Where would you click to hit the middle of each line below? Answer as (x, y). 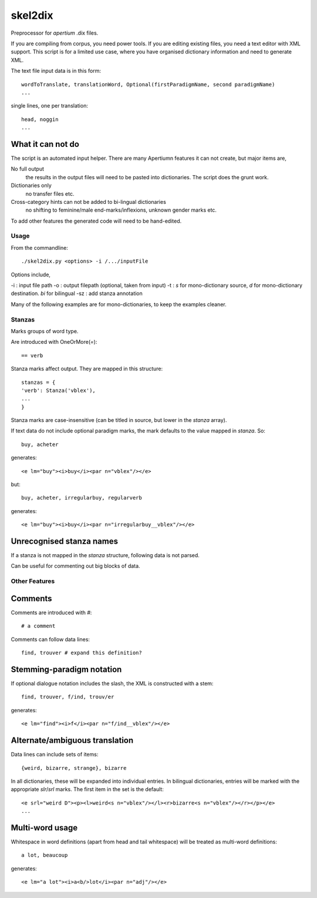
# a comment (38, 626)
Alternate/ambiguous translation (72, 740)
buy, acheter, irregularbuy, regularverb (82, 498)
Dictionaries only (31, 186)
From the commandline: (40, 247)
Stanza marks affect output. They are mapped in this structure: (87, 369)
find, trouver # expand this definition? (82, 653)
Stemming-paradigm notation (66, 669)
